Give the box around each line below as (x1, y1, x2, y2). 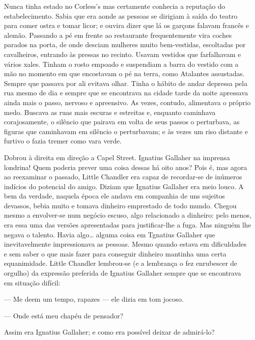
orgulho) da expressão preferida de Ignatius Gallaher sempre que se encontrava (4, 268, 241, 278)
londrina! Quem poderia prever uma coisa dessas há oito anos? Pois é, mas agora (4, 162, 247, 172)
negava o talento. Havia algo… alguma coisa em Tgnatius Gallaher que (4, 229, 215, 239)
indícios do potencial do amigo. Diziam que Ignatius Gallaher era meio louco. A (4, 181, 244, 191)
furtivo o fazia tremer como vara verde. (4, 136, 122, 146)
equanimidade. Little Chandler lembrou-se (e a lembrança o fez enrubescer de (4, 258, 237, 268)
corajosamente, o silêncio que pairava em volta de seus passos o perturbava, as (4, 116, 240, 127)
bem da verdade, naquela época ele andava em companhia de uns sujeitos (4, 191, 225, 201)
